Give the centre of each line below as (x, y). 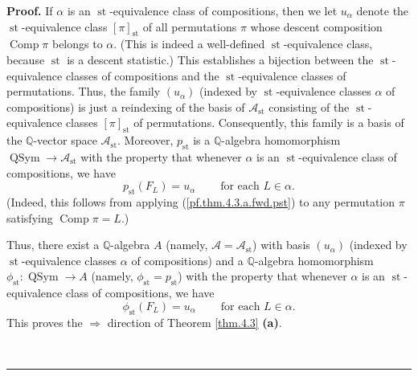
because (26, 59)
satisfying (30, 217)
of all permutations (190, 26)
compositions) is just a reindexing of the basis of (126, 106)
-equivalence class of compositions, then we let (223, 10)
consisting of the (309, 106)
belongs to (77, 44)
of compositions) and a (187, 260)
